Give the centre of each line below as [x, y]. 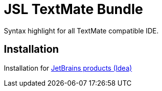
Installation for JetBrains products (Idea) [68, 68]
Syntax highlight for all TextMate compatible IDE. [81, 30]
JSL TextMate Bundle [74, 9]
